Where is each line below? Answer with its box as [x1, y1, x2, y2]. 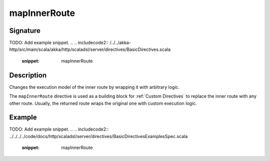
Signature [9, 26, 41, 35]
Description [9, 71, 47, 79]
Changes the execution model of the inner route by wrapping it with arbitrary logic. [9, 84, 180, 90]
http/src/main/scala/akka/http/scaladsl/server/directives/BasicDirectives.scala [9, 46, 171, 52]
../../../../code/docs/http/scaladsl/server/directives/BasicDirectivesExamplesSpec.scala [9, 133, 188, 139]
